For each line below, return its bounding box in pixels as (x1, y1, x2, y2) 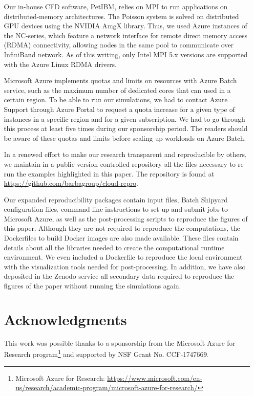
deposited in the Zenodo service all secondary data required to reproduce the (4, 271, 234, 281)
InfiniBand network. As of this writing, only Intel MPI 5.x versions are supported (4, 49, 248, 59)
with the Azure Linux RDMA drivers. (4, 59, 117, 69)
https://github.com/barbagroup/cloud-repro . (4, 178, 138, 188)
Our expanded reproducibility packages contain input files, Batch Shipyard (4, 194, 228, 204)
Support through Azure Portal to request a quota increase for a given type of (4, 104, 235, 114)
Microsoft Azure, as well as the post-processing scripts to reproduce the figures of (4, 213, 248, 223)
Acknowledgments (4, 309, 127, 329)
